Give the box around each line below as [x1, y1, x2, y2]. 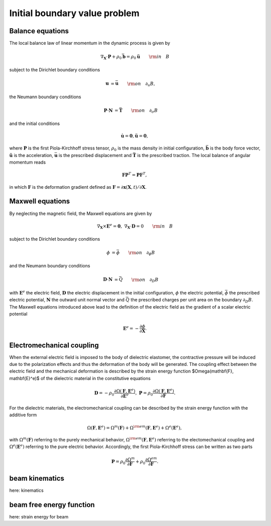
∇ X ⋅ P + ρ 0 [100, 53, 122, 60]
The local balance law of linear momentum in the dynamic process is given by [9, 40, 171, 46]
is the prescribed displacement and [58, 152, 132, 158]
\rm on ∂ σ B [131, 107, 158, 114]
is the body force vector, [210, 145, 260, 151]
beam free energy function [9, 500, 95, 509]
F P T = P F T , [122, 171, 148, 178]
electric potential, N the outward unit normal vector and [9, 297, 125, 303]
